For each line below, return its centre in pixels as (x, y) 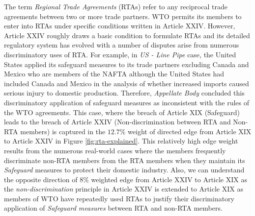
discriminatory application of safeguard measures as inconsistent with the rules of (127, 102)
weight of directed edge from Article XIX (190, 131)
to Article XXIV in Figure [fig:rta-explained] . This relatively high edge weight (121, 141)
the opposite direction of (41, 179)
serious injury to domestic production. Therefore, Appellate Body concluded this (124, 93)
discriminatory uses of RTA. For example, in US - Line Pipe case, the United (120, 54)
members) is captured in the (63, 131)
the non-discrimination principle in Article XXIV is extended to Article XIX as (124, 189)
